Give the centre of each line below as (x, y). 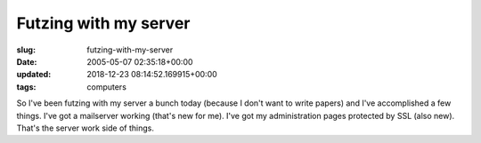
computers (106, 87)
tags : (26, 87)
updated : (34, 75)
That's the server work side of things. (86, 128)
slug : (26, 50)
